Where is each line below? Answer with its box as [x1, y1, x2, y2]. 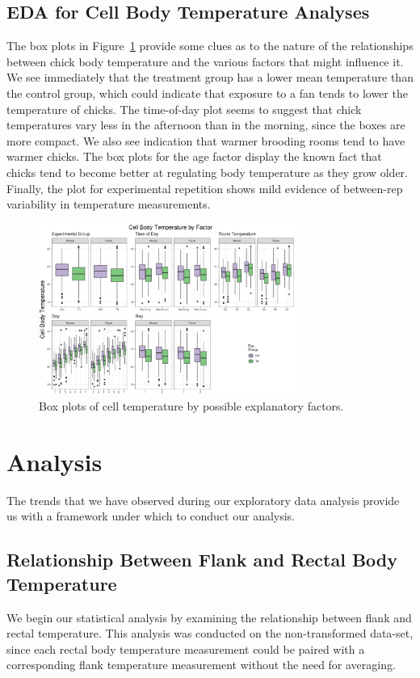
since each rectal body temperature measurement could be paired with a [6, 640, 365, 657]
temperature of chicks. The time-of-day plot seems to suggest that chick [6, 100, 362, 117]
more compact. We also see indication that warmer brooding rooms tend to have [6, 132, 405, 149]
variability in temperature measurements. [6, 196, 211, 213]
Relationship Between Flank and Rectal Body [6, 547, 398, 572]
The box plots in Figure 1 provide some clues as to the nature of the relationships [6, 37, 414, 54]
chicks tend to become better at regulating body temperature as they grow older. [6, 163, 408, 180]
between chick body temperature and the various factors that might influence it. [6, 53, 404, 69]
